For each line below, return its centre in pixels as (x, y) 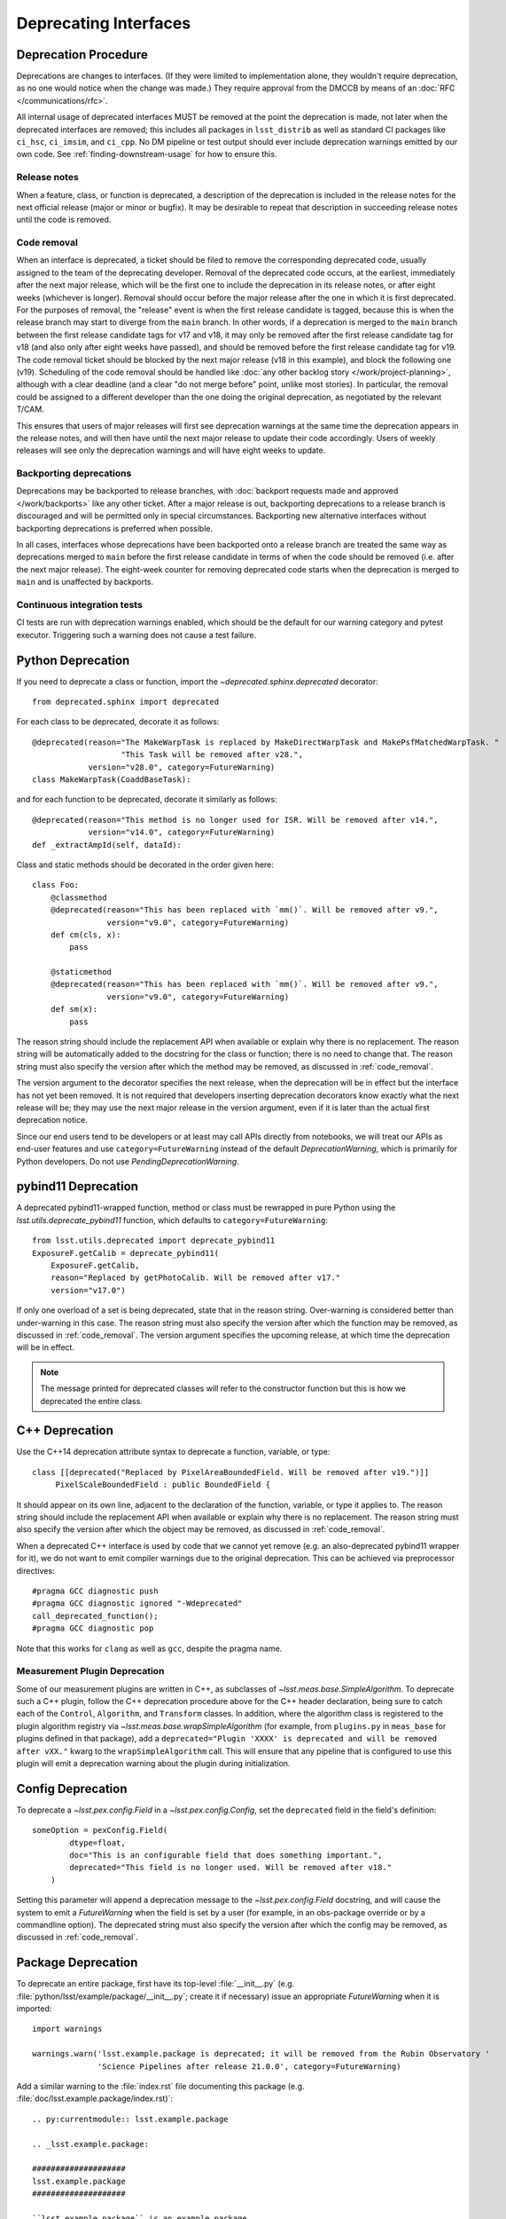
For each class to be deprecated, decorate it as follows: (118, 722)
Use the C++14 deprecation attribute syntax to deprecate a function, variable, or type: (173, 1452)
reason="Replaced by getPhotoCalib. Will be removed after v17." (195, 1278)
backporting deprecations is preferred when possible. (114, 528)
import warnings (67, 2029)
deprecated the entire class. (92, 1401)
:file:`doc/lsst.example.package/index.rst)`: (94, 2098)
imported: (34, 2009)
